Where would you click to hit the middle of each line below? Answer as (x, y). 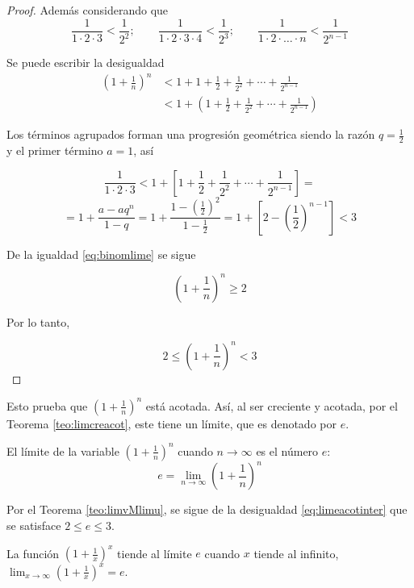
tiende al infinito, (296, 553)
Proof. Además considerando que (88, 10)
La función (33, 553)
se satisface (34, 525)
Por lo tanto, (38, 321)
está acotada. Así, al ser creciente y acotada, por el (272, 405)
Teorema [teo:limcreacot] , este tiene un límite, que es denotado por (171, 423)
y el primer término (55, 150)
